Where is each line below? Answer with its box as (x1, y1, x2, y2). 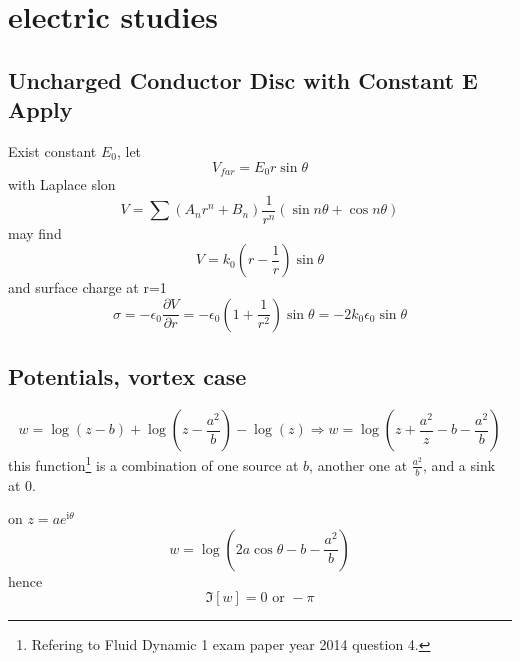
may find (8, 222, 62, 243)
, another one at (309, 454, 408, 475)
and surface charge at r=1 (8, 277, 167, 298)
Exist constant (8, 140, 97, 161)
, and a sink (423, 454, 496, 475)
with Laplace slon (8, 174, 116, 195)
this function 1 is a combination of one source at (8, 452, 299, 475)
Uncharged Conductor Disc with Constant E (8, 64, 478, 95)
